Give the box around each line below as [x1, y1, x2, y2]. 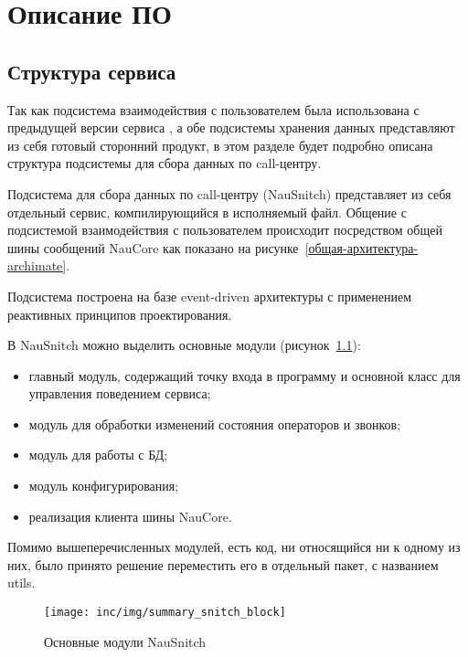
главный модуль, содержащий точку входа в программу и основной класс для [28, 366, 461, 385]
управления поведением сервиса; [28, 384, 211, 403]
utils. [7, 573, 36, 592]
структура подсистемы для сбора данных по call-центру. [7, 154, 322, 173]
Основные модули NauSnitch [44, 631, 207, 651]
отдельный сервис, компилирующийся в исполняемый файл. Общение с [7, 202, 407, 221]
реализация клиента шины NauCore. [28, 506, 232, 525]
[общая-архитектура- [304, 238, 419, 257]
